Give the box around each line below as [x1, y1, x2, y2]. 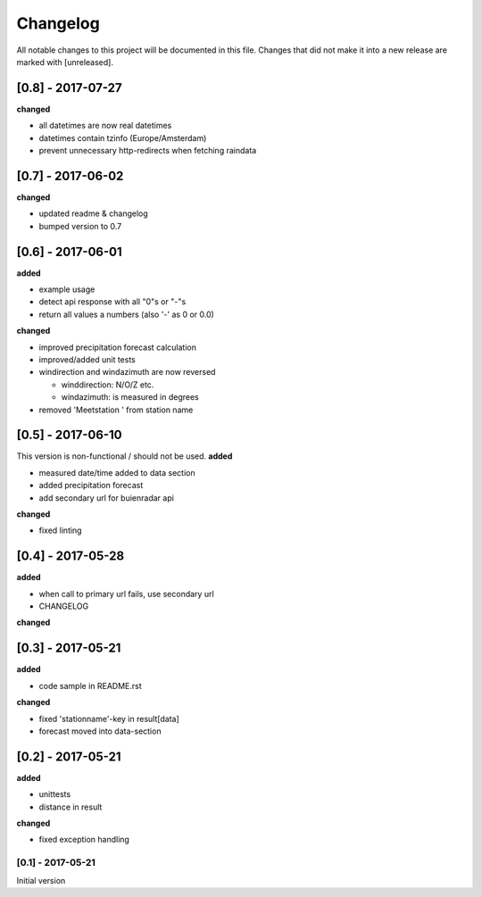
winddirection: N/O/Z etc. [61, 379, 154, 390]
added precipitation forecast [38, 480, 144, 491]
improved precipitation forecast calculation [38, 342, 196, 353]
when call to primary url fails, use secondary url [38, 588, 214, 599]
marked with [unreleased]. [16, 56, 113, 67]
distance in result [38, 801, 103, 812]
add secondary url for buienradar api [38, 492, 174, 503]
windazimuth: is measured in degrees [61, 392, 200, 403]
